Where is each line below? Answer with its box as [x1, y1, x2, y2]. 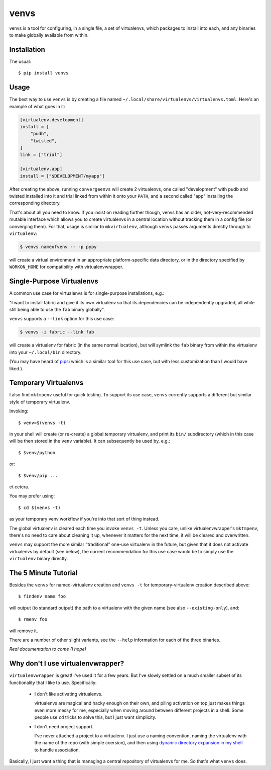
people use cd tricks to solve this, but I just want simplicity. [34, 714, 157, 720]
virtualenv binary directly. [9, 556, 68, 562]
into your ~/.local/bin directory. [9, 349, 82, 355]
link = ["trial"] [20, 152, 63, 158]
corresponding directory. [9, 200, 61, 206]
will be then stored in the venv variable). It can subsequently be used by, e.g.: [9, 438, 170, 444]
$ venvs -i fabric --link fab [20, 329, 94, 335]
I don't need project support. [34, 723, 94, 729]
